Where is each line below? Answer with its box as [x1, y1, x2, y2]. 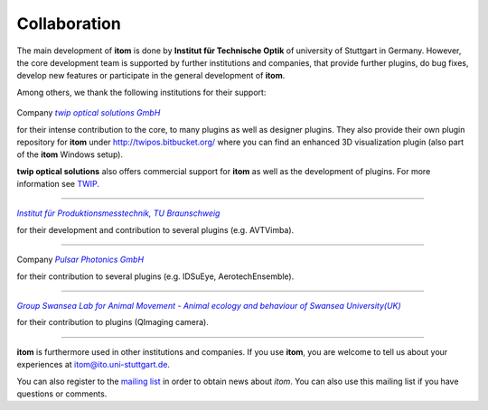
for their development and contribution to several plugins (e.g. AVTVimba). [16, 224, 295, 235]
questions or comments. [16, 388, 108, 399]
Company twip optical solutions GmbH [16, 107, 161, 118]
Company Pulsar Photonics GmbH [16, 254, 145, 266]
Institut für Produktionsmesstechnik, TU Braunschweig [16, 208, 221, 219]
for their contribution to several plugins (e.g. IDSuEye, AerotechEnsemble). [16, 271, 295, 282]
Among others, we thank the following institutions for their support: [16, 87, 267, 98]
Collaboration [16, 14, 121, 33]
